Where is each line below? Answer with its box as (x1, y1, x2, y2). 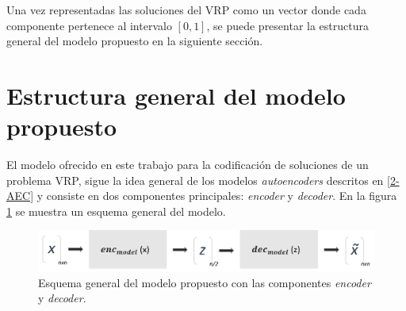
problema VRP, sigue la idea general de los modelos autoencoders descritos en (6, 171, 384, 188)
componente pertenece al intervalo (6, 17, 172, 33)
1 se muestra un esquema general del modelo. (6, 202, 226, 219)
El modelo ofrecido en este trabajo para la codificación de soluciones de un (6, 156, 369, 173)
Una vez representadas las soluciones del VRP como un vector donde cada (6, 2, 366, 17)
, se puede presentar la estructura (206, 17, 369, 33)
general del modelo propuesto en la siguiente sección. (6, 33, 263, 49)
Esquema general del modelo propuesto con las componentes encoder (38, 274, 371, 290)
